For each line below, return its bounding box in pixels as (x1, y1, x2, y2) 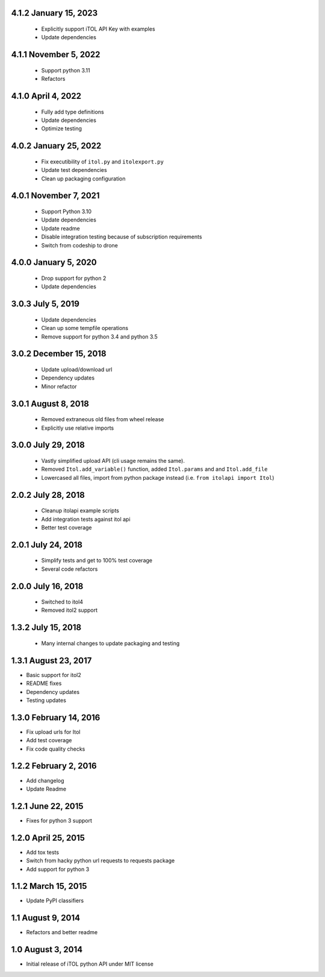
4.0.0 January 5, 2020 (11, 257, 97, 268)
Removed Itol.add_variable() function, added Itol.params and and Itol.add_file (41, 465, 268, 473)
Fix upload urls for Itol (26, 728, 81, 736)
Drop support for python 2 (41, 275, 107, 282)
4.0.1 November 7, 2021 (11, 191, 100, 201)
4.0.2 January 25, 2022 (11, 141, 102, 151)
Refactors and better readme (26, 929, 98, 936)
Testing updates (26, 696, 66, 704)
